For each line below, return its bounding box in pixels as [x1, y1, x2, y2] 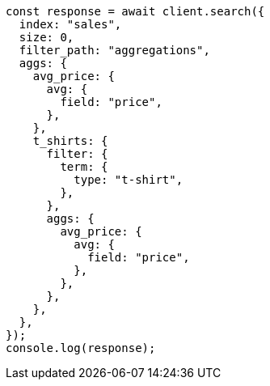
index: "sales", [19, 18, 122, 31]
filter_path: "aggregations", [19, 44, 210, 57]
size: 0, [19, 31, 74, 44]
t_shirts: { [32, 134, 108, 147]
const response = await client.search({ [6, 5, 265, 18]
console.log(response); [6, 341, 156, 354]
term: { [60, 160, 108, 173]
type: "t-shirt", [74, 173, 184, 186]
